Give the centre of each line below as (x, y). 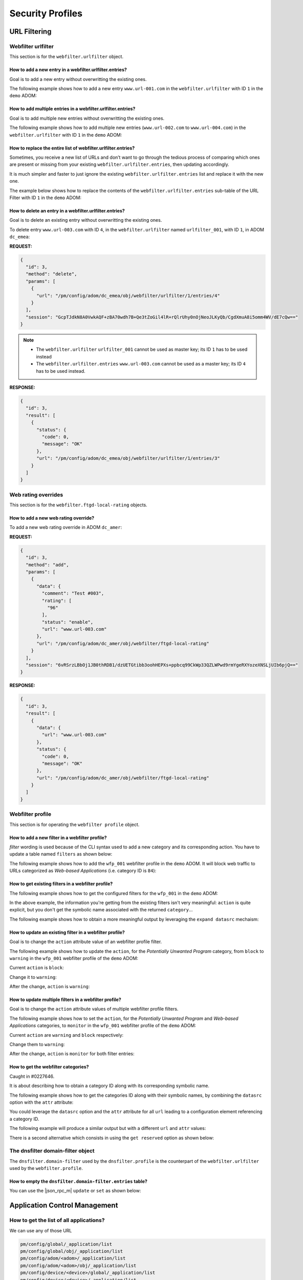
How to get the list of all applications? (57, 1220)
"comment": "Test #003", (73, 593)
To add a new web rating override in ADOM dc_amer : (66, 527)
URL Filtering (30, 31)
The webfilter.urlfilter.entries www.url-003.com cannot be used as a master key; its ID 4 (141, 364)
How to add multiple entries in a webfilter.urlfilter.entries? (72, 109)
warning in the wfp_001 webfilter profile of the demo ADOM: (74, 958)
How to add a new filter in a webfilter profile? (58, 838)
